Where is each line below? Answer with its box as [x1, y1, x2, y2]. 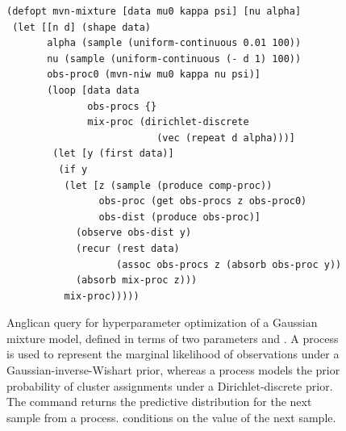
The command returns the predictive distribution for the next [6, 393, 312, 410]
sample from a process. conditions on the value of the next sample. [6, 408, 336, 425]
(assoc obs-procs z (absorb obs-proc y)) [116, 258, 342, 270]
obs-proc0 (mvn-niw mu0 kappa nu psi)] [47, 69, 261, 81]
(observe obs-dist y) [75, 227, 192, 239]
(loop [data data [47, 84, 140, 96]
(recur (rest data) [75, 242, 180, 254]
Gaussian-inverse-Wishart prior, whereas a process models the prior [6, 362, 340, 379]
